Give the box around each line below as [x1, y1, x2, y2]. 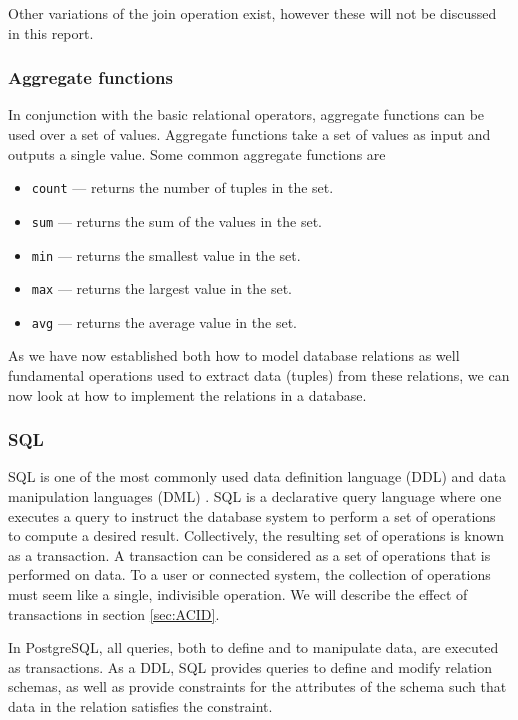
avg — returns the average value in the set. [31, 311, 297, 332]
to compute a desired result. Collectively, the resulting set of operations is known [8, 525, 505, 546]
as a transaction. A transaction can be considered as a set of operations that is [8, 544, 491, 565]
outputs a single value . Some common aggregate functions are [8, 143, 386, 164]
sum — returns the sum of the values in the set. [31, 210, 322, 231]
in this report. [8, 22, 94, 43]
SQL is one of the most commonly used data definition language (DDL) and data [8, 466, 507, 487]
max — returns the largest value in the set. [31, 278, 292, 299]
